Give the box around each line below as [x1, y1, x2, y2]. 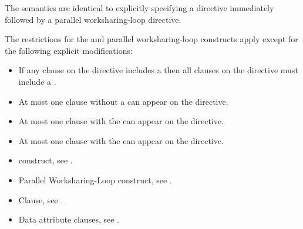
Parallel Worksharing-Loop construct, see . [18, 173, 172, 186]
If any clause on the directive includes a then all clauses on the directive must [18, 64, 298, 76]
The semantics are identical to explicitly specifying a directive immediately [5, 2, 274, 13]
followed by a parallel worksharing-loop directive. [5, 13, 181, 25]
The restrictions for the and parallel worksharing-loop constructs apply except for [5, 33, 298, 45]
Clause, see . [18, 193, 63, 206]
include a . [18, 75, 56, 87]
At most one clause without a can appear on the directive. [18, 95, 228, 107]
